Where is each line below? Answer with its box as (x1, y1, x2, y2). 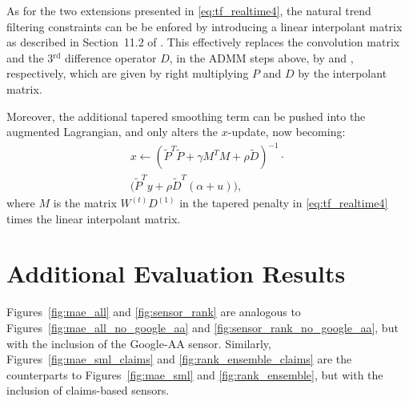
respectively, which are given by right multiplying (6, 65, 249, 82)
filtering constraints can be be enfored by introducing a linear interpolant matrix (6, 18, 403, 34)
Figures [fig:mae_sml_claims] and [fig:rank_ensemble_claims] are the (6, 351, 352, 367)
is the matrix (53, 194, 117, 211)
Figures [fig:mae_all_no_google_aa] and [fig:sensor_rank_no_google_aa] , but (6, 319, 399, 335)
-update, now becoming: (227, 123, 346, 140)
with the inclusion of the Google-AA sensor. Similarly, (6, 335, 271, 351)
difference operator (65, 49, 157, 66)
